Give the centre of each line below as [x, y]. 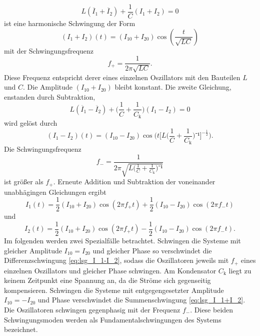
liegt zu [240, 270]
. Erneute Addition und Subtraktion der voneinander [134, 182]
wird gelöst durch [31, 123]
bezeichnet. [21, 329]
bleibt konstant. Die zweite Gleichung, [173, 87]
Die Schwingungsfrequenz [43, 149]
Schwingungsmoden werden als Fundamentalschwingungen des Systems [113, 319]
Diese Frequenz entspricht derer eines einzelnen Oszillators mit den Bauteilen [122, 77]
